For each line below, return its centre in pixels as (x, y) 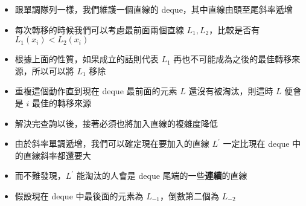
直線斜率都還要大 (57, 155)
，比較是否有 (234, 29)
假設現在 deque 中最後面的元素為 (79, 195)
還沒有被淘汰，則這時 (231, 91)
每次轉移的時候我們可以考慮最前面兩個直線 (99, 29)
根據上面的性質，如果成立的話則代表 (87, 59)
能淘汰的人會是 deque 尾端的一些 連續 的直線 (162, 175)
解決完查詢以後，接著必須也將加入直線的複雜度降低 (116, 123)
